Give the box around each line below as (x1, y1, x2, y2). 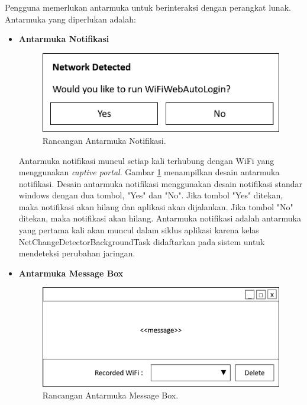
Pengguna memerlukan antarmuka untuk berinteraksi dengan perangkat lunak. (5, 1, 291, 13)
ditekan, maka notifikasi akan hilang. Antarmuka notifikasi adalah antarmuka (18, 212, 301, 224)
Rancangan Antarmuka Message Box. (42, 388, 179, 401)
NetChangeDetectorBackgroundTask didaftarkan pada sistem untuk (18, 235, 265, 247)
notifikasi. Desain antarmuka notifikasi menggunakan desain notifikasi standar (18, 177, 302, 189)
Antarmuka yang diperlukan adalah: (5, 12, 136, 25)
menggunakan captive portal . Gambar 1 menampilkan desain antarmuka (18, 166, 280, 178)
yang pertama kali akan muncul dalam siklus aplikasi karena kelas (18, 224, 259, 236)
